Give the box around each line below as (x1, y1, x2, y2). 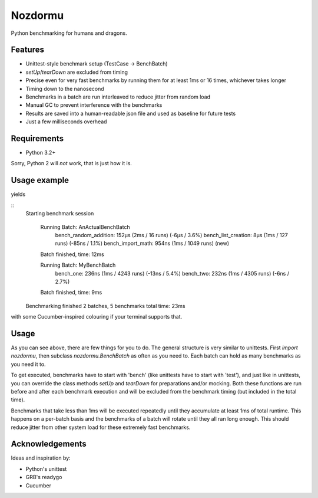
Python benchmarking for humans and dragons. (11, 30, 127, 37)
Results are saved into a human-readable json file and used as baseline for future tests (25, 110, 236, 117)
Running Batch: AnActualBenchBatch (40, 223, 131, 230)
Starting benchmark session (25, 210, 94, 217)
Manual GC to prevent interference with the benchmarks (25, 101, 163, 109)
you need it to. (11, 361, 47, 368)
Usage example (11, 175, 69, 185)
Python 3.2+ (25, 149, 56, 156)
